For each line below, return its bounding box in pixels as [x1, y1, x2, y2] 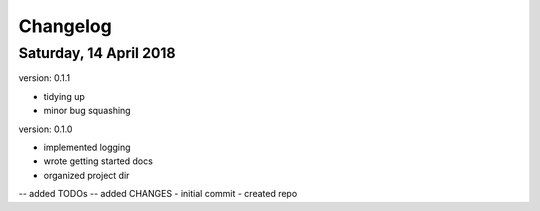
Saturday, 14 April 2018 [18, 44, 176, 62]
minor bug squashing [43, 105, 131, 117]
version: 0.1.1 [18, 72, 70, 84]
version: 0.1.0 [18, 123, 73, 135]
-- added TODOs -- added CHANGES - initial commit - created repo [18, 188, 298, 200]
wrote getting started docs [43, 155, 154, 167]
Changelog [18, 15, 112, 37]
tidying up [43, 90, 85, 102]
